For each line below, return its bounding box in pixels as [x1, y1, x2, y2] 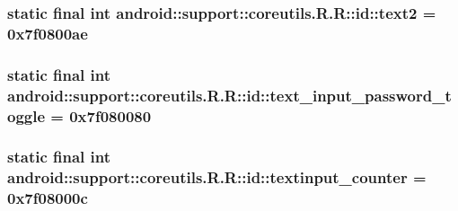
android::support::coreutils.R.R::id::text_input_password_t [7, 84, 452, 106]
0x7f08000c [7, 187, 88, 209]
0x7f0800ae [7, 22, 88, 44]
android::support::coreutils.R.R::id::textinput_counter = [7, 166, 427, 189]
